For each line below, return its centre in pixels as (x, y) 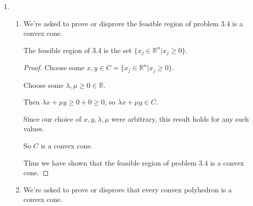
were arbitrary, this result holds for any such (180, 118)
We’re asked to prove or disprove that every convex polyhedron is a (128, 189)
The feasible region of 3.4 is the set (78, 50)
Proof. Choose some (54, 67)
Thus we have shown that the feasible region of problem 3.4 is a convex (134, 162)
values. (34, 128)
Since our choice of (52, 118)
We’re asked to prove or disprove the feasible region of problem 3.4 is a (133, 23)
